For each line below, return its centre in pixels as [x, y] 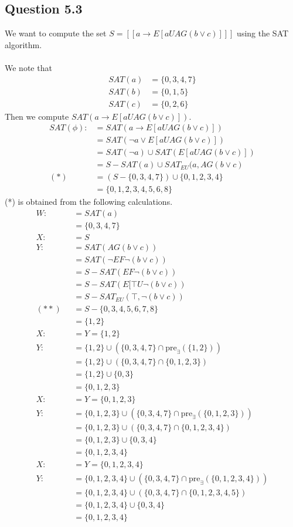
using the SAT [263, 33]
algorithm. [23, 44]
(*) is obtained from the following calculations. [89, 202]
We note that [28, 67]
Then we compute [37, 116]
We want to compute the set [56, 33]
